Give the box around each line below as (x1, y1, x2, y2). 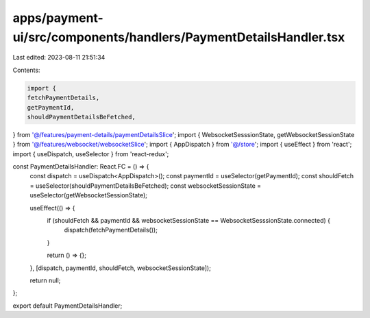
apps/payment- (12, 10, 104, 25)
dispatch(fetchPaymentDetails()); (64, 226, 158, 234)
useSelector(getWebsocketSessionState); (29, 191, 147, 199)
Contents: (12, 66, 40, 74)
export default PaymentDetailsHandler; (12, 302, 123, 310)
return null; (29, 276, 61, 284)
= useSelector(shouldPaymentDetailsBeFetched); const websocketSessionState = (29, 182, 262, 190)
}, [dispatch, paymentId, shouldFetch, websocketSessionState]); (29, 264, 212, 272)
